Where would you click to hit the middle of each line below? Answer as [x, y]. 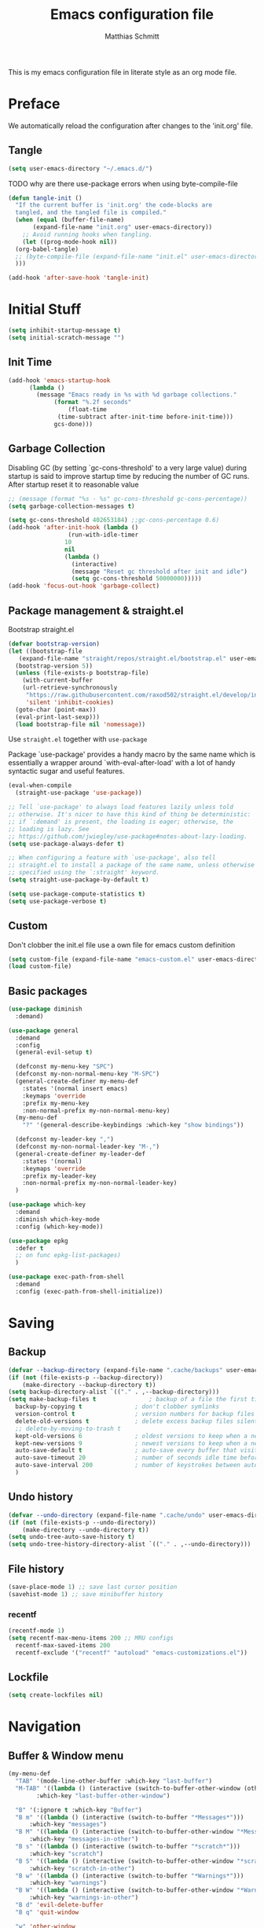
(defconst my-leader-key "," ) [64, 1139]
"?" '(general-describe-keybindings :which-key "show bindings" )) [133, 1125]
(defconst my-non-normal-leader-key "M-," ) [87, 1147]
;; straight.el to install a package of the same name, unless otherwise [132, 865]
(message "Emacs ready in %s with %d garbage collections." [137, 395]
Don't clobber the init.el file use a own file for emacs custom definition [122, 944]
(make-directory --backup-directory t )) [89, 1385]
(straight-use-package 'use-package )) [79, 793]
